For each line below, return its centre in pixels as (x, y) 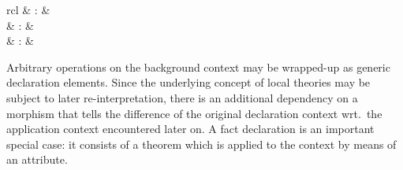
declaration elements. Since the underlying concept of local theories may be (188, 82)
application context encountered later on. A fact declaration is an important (190, 129)
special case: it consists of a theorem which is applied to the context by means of (201, 144)
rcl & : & (28, 9)
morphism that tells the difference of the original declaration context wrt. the (194, 113)
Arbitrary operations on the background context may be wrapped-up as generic (198, 67)
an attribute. (37, 159)
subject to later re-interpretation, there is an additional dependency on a (182, 97)
